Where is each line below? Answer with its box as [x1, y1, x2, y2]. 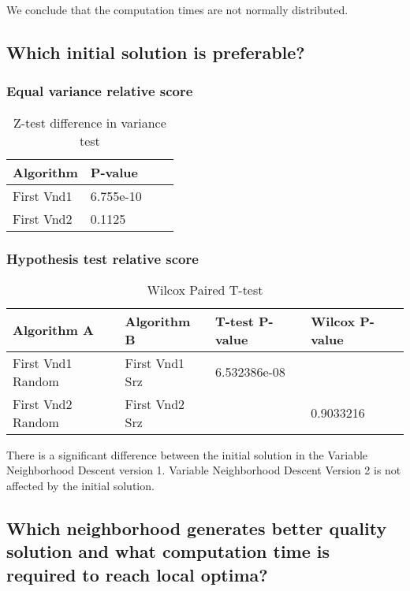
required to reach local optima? [6, 562, 268, 586]
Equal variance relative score [6, 81, 193, 101]
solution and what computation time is [6, 539, 330, 563]
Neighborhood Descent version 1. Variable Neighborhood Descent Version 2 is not [6, 462, 401, 478]
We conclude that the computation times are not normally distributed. [6, 2, 348, 17]
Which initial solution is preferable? [6, 39, 305, 64]
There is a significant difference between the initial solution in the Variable [6, 446, 368, 463]
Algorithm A [13, 321, 94, 340]
